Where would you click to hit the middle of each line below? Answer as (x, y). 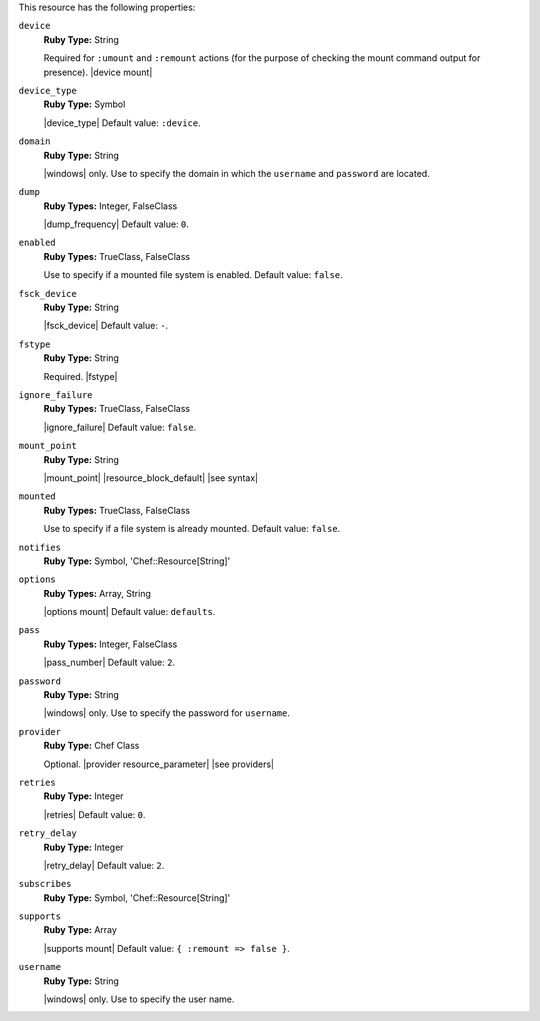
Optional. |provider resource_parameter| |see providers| (159, 764)
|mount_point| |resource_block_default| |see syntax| (151, 477)
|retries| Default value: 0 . (94, 814)
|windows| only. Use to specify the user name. (139, 999)
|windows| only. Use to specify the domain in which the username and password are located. (236, 173)
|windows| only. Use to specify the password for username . (166, 713)
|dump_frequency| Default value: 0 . (116, 224)
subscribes (45, 884)
